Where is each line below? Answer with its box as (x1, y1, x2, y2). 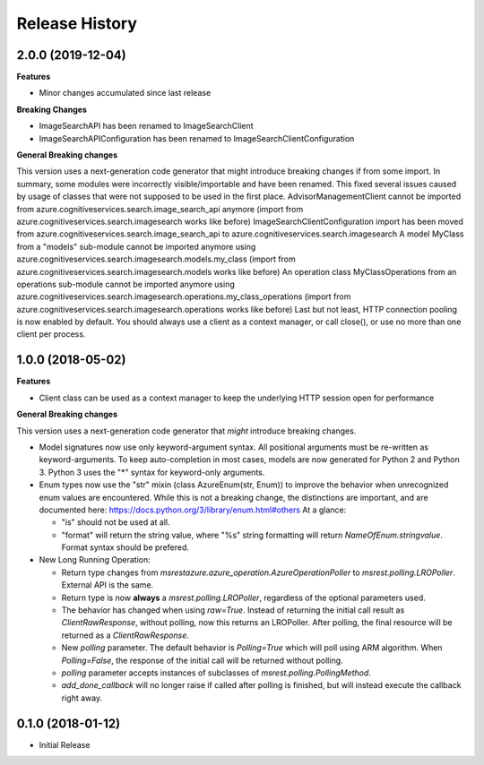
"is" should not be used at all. (61, 517, 170, 528)
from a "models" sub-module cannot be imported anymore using (16, 241, 256, 252)
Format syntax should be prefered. (61, 542, 190, 553)
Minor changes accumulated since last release (39, 88, 212, 99)
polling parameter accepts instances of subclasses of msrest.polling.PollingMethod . (61, 667, 372, 678)
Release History (16, 13, 138, 33)
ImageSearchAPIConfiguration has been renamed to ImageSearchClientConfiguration (39, 133, 355, 143)
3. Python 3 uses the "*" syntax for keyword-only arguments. (39, 467, 265, 477)
